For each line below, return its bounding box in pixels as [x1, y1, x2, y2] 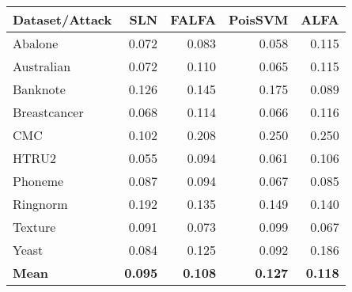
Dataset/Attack [13, 10, 112, 28]
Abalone [13, 34, 59, 52]
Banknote [13, 80, 66, 98]
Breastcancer [13, 103, 84, 121]
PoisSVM [229, 10, 289, 28]
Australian [13, 57, 71, 75]
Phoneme [13, 172, 64, 190]
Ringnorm [13, 195, 68, 213]
